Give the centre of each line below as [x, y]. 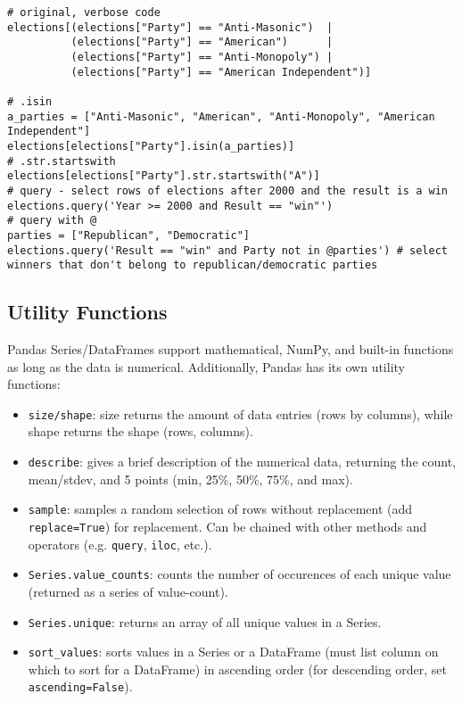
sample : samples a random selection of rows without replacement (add [220, 509]
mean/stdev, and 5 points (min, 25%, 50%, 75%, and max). [190, 479]
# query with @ [52, 221]
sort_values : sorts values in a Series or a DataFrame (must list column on [233, 652]
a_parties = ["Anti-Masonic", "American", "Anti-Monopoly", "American [221, 116]
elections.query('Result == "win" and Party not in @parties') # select [227, 250]
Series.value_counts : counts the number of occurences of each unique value [239, 574]
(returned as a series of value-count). [128, 591]
